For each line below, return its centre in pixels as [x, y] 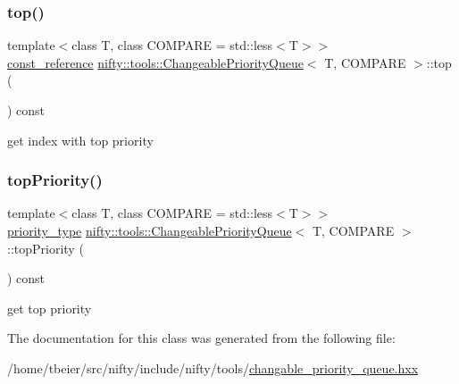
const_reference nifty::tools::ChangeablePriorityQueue [155, 62]
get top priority [50, 308]
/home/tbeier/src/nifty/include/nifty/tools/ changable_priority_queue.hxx [213, 367]
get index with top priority [80, 140]
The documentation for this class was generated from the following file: [201, 338]
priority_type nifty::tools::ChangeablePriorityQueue [150, 230]
